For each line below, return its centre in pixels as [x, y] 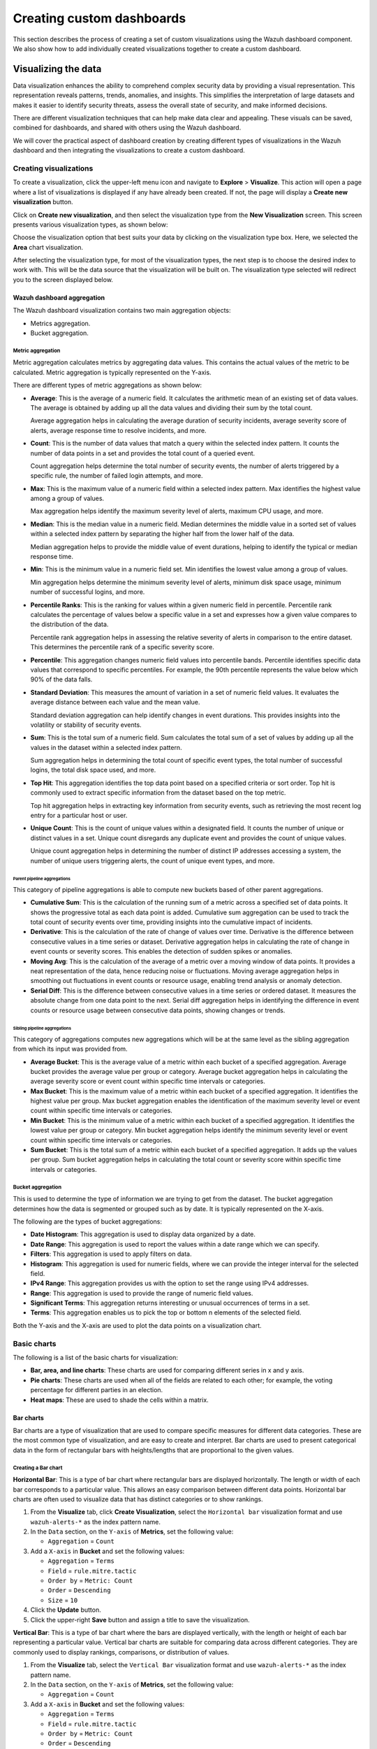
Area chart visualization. [48, 247]
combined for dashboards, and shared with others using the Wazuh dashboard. [127, 128]
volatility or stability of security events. [86, 725]
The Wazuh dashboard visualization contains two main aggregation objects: [122, 311]
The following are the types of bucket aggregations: [88, 1222]
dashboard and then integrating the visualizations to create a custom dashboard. [129, 150]
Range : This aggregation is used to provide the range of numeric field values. [142, 1293]
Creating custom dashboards [99, 18]
